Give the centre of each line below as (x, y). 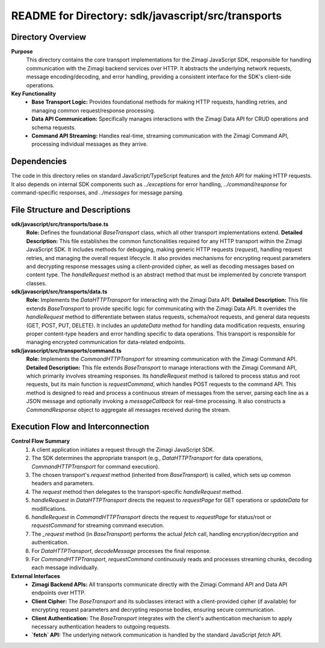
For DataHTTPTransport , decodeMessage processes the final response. (121, 550)
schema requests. (54, 127)
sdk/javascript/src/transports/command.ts (66, 350)
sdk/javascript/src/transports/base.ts (60, 224)
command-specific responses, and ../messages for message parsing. (97, 193)
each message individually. (65, 568)
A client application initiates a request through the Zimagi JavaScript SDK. (123, 449)
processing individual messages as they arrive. (90, 144)
